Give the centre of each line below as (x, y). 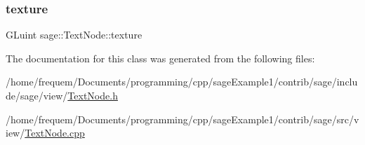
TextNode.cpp (55, 133)
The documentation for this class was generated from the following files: (160, 58)
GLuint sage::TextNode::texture (74, 35)
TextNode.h (93, 95)
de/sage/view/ (37, 95)
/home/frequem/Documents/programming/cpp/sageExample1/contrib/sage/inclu (182, 82)
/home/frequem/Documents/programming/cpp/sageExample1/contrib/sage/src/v (182, 119)
